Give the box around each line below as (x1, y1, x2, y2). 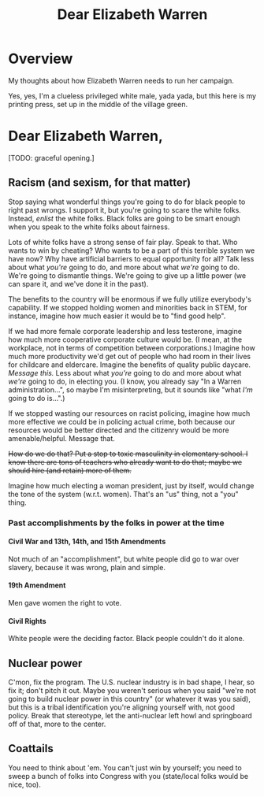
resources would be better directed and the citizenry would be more (8, 425, 230, 435)
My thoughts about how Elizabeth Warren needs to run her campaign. (8, 76, 235, 85)
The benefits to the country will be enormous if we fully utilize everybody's (8, 294, 252, 304)
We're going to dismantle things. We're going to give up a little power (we (8, 270, 247, 280)
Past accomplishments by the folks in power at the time (8, 517, 225, 528)
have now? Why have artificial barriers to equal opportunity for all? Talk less (8, 254, 255, 263)
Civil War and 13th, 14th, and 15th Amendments (8, 537, 166, 547)
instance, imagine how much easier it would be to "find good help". (8, 311, 226, 321)
